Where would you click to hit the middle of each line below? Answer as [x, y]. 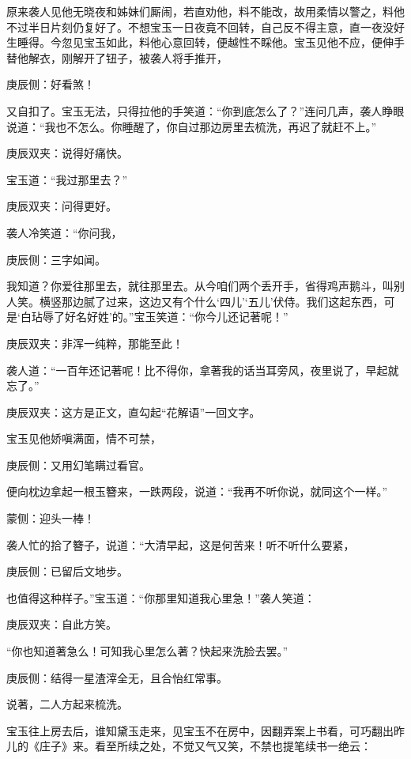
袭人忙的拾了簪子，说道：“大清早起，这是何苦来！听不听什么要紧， [181, 544]
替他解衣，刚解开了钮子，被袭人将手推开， [117, 57]
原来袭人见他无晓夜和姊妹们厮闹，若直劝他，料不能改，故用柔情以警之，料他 [205, 11]
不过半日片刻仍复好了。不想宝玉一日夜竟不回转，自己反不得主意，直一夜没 [200, 26]
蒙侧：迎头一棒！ [51, 518]
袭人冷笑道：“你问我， [64, 232]
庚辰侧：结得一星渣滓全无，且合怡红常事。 [117, 677]
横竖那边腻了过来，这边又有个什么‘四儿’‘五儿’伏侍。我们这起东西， [211, 301]
